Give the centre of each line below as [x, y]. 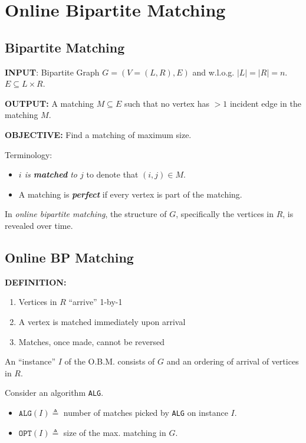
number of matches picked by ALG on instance [146, 412]
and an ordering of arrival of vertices [233, 361]
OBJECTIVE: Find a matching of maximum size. [98, 134]
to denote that [112, 174]
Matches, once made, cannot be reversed [91, 341]
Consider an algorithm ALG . [54, 393]
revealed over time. [39, 225]
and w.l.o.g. [213, 72]
